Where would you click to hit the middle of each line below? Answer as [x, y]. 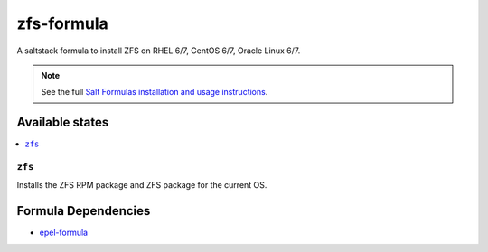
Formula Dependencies [84, 211]
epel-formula [64, 233]
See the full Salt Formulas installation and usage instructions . [155, 92]
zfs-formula [62, 23]
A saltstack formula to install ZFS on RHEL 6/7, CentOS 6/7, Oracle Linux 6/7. [159, 51]
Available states [63, 122]
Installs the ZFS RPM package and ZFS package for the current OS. [142, 185]
